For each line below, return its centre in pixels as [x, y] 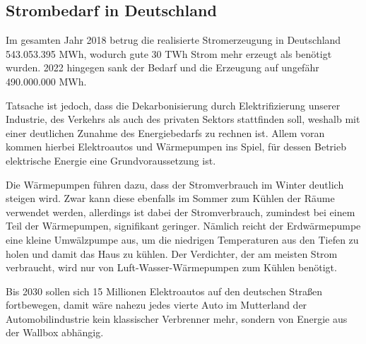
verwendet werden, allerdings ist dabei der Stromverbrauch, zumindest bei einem [181, 212]
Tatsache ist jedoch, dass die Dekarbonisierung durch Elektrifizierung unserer [173, 105]
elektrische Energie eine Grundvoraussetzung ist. [111, 160]
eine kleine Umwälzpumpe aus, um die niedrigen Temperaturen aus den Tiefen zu [182, 239]
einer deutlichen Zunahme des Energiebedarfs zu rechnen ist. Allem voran [165, 132]
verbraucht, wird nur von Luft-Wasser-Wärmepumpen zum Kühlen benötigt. [171, 267]
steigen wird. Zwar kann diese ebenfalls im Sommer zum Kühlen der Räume [170, 198]
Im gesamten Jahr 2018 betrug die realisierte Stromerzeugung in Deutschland [173, 40]
